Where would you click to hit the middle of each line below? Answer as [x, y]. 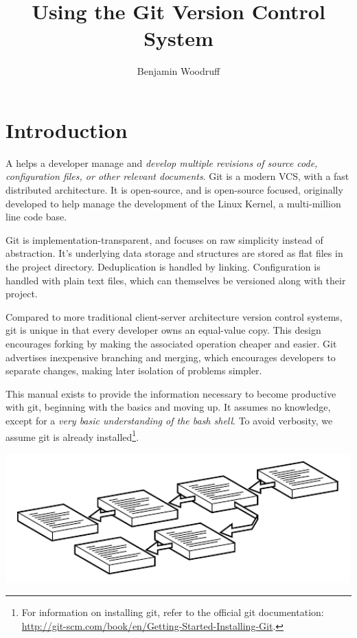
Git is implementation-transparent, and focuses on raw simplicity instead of [164, 239]
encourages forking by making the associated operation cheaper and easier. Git [171, 343]
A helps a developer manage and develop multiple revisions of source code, [162, 162]
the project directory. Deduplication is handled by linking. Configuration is [163, 266]
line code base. [36, 217]
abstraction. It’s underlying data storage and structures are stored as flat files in [174, 253]
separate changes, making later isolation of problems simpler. [134, 371]
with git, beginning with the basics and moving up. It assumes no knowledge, [168, 407]
